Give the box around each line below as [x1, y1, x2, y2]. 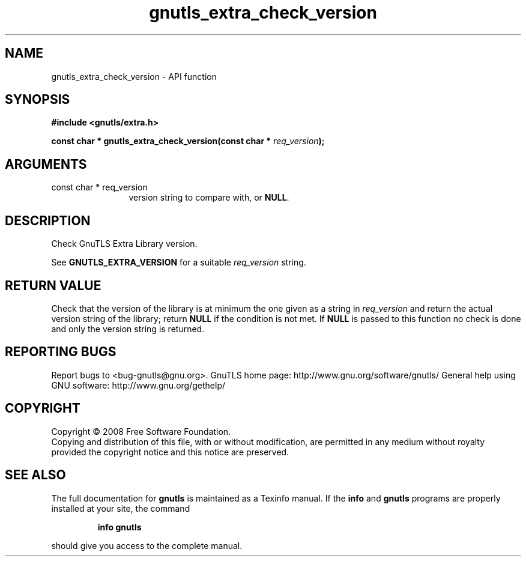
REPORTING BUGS [5, 344, 116, 360]
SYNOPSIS [5, 92, 70, 108]
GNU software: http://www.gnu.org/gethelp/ [51, 380, 226, 390]
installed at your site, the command [51, 503, 190, 514]
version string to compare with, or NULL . [128, 192, 289, 203]
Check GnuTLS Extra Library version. [51, 238, 198, 249]
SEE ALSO [5, 467, 66, 483]
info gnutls [97, 521, 142, 532]
